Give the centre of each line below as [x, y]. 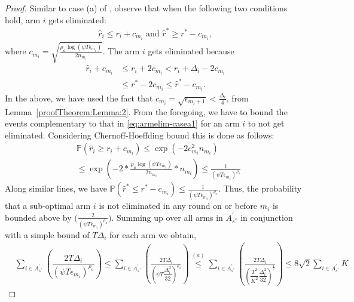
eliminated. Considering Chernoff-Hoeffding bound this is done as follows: [140, 135]
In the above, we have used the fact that [79, 98]
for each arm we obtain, [153, 234]
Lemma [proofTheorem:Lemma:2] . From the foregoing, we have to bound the [146, 111]
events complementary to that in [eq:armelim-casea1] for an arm [122, 123]
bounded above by [38, 217]
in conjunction [267, 217]
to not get [266, 123]
